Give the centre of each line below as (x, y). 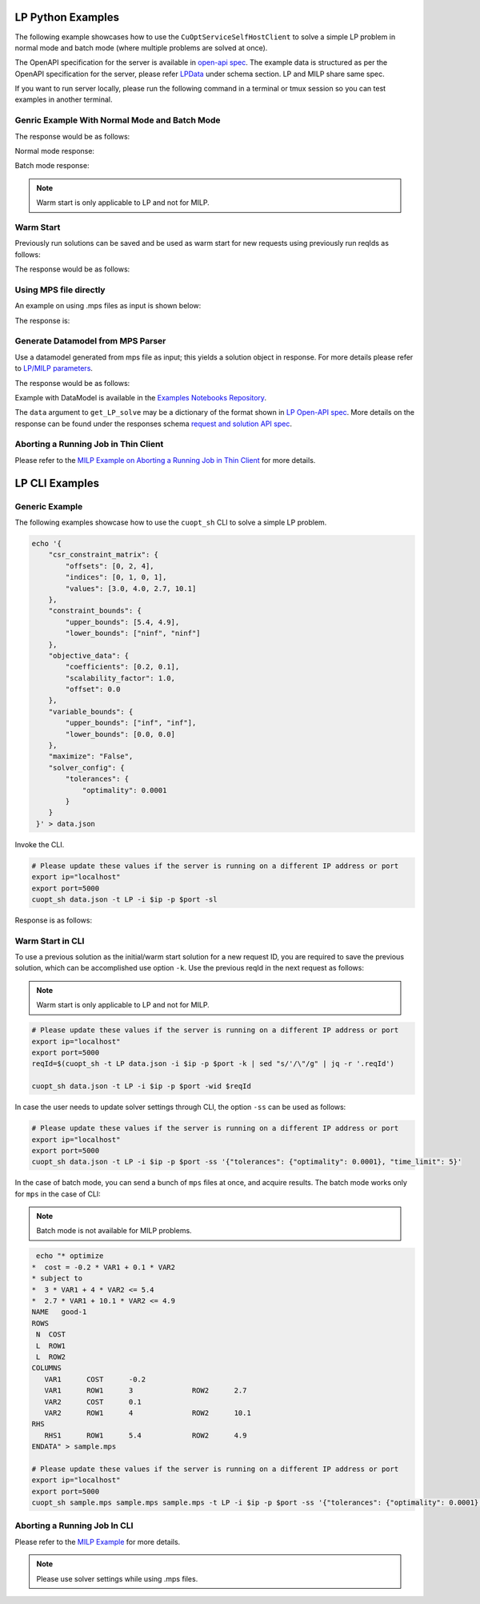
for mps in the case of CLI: (58, 1194)
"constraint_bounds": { (95, 611)
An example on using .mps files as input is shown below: (108, 306)
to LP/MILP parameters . (54, 368)
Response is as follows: (53, 920)
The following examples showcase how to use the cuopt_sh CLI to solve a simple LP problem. (171, 523)
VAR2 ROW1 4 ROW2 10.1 (148, 1413)
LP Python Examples (67, 17)
